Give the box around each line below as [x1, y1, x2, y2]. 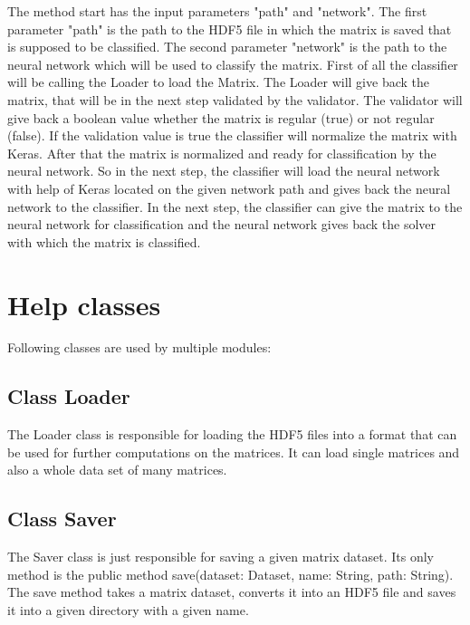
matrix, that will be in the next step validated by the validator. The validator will [7, 90, 463, 109]
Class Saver [7, 505, 117, 533]
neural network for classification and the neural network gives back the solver [7, 215, 436, 234]
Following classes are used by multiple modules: [7, 338, 272, 357]
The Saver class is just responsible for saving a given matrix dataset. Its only [7, 547, 434, 566]
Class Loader [7, 382, 130, 410]
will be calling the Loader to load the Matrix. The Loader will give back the [7, 72, 430, 91]
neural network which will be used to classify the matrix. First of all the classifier [7, 54, 458, 73]
